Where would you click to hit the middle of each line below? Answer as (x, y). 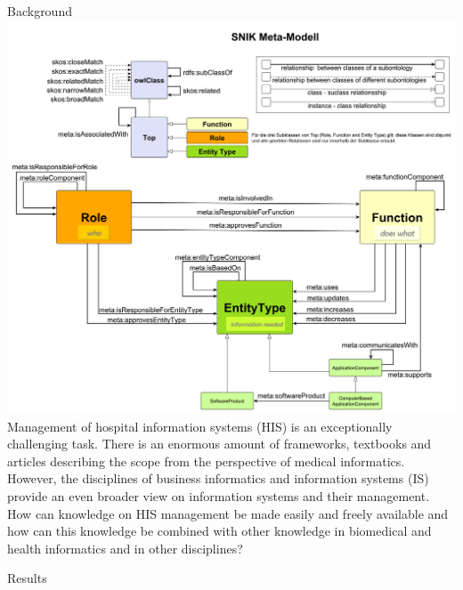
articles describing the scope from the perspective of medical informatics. (206, 461)
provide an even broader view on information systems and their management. (219, 496)
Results (27, 578)
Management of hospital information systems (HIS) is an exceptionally (200, 426)
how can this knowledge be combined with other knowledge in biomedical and (219, 531)
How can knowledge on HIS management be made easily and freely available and (228, 513)
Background (40, 11)
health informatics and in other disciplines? (125, 548)
